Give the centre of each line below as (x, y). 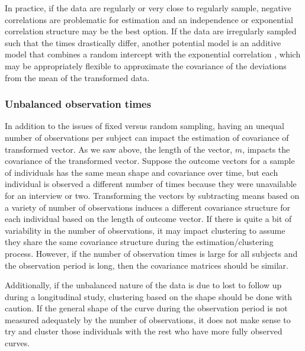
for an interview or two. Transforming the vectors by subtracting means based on (152, 195)
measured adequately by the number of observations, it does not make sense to (148, 319)
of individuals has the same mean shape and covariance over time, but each (142, 172)
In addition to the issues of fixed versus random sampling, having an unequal (145, 126)
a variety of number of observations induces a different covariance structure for (148, 207)
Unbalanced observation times (78, 104)
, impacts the (266, 149)
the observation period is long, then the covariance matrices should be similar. (147, 265)
